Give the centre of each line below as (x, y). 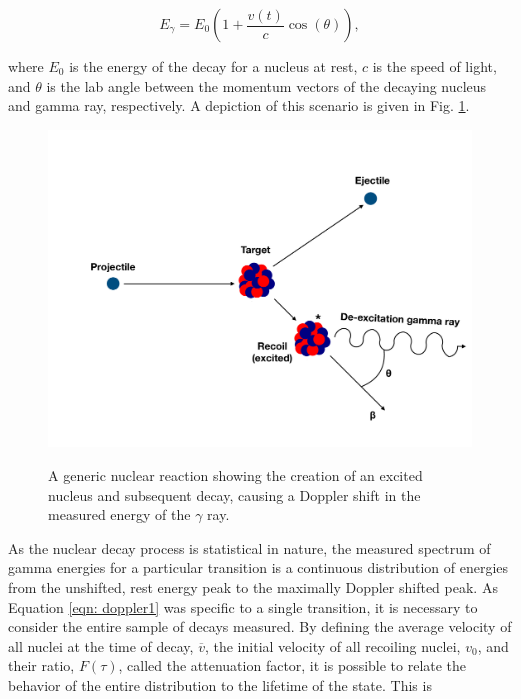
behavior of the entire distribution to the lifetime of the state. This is (220, 684)
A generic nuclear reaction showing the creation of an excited (235, 474)
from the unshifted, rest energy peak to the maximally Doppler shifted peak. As (253, 586)
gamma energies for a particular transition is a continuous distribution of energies (258, 567)
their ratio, (41, 665)
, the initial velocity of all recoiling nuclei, (332, 645)
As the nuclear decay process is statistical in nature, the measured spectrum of (249, 547)
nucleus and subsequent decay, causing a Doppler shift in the (234, 494)
